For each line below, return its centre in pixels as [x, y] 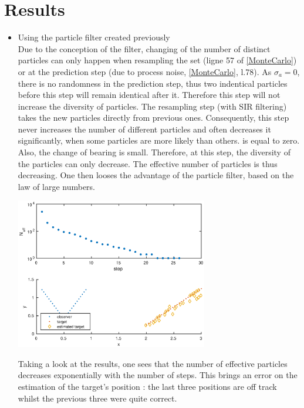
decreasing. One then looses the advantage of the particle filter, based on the [156, 175]
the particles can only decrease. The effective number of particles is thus [148, 163]
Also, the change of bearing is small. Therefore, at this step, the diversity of [154, 152]
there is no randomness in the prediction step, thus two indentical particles [153, 83]
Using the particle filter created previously [94, 37]
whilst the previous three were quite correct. [97, 398]
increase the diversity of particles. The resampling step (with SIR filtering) [152, 106]
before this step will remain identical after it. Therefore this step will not [149, 95]
